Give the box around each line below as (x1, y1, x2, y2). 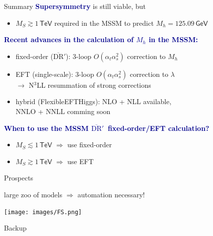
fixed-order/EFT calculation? (108, 122, 210, 133)
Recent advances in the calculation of (4, 34, 134, 45)
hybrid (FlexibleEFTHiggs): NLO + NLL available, (15, 96, 171, 107)
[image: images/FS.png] (4, 208, 82, 216)
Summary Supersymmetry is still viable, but (4, 1, 146, 11)
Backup (4, 223, 27, 233)
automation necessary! (78, 189, 145, 199)
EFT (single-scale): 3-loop (15, 68, 94, 79)
